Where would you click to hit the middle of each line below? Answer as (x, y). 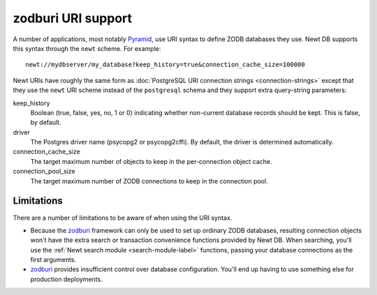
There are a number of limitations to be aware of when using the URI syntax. (123, 218)
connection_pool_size (44, 172)
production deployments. (66, 279)
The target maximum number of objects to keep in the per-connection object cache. (151, 161)
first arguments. (53, 260)
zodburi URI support (73, 18)
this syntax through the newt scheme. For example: (87, 48)
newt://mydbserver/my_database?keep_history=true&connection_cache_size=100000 (165, 65)
